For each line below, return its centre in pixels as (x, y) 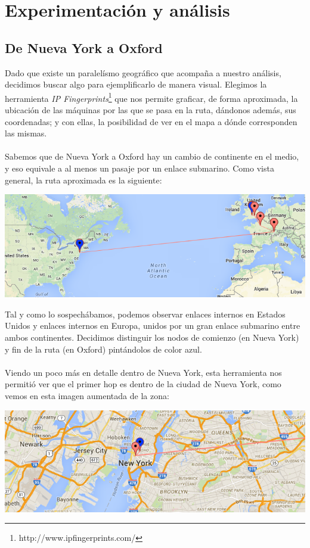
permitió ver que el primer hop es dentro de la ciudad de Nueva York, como (143, 384)
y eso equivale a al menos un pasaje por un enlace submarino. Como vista (139, 168)
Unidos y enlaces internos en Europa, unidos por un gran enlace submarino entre (153, 326)
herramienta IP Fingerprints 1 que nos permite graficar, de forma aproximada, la (151, 97)
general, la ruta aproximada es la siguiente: (83, 180)
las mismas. (26, 133)
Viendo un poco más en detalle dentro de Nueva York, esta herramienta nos (143, 372)
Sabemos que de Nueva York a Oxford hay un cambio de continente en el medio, (152, 156)
